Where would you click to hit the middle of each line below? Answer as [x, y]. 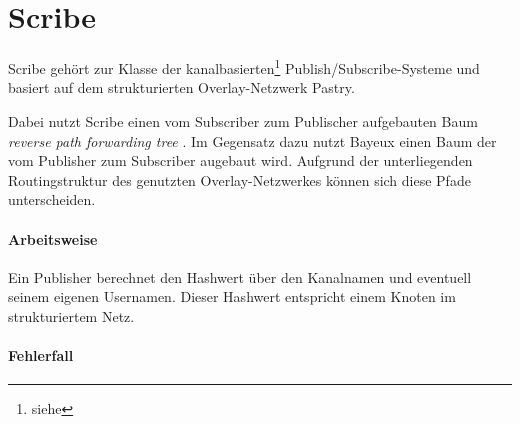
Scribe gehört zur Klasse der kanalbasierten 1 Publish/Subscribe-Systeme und [244, 66]
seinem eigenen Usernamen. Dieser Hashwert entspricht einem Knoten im [232, 296]
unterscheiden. [52, 199]
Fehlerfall [41, 355]
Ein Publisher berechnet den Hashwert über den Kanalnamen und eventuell [240, 276]
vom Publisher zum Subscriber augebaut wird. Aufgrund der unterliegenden [240, 160]
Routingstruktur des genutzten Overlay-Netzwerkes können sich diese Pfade [239, 179]
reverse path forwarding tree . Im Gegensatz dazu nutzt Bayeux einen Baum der [252, 140]
